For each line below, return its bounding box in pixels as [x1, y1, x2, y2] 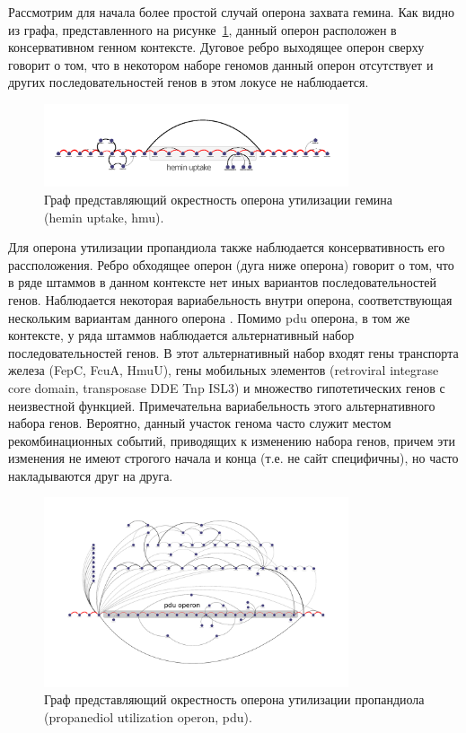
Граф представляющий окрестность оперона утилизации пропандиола [44, 690, 425, 709]
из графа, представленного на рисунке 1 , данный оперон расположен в [8, 20, 397, 39]
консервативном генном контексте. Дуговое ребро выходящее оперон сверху [8, 38, 425, 57]
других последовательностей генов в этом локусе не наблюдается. [8, 73, 369, 92]
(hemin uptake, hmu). [44, 207, 164, 226]
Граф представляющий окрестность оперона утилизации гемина [44, 189, 393, 208]
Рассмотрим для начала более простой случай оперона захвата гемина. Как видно [8, 3, 454, 21]
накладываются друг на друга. [8, 466, 173, 484]
